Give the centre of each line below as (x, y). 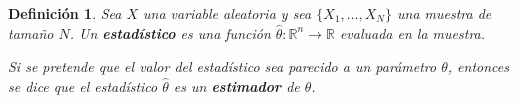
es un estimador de (236, 85)
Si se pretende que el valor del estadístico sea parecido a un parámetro (222, 66)
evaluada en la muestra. (412, 32)
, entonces (478, 66)
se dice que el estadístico (83, 85)
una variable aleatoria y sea (227, 13)
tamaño (31, 32)
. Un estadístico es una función (170, 32)
